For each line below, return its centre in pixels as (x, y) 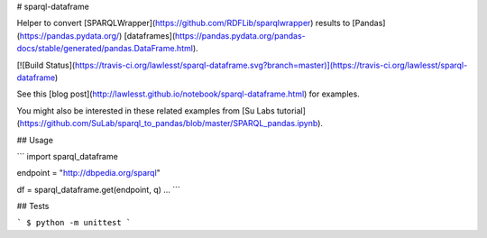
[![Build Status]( (46, 65)
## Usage (35, 140)
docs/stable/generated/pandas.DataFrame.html (105, 49)
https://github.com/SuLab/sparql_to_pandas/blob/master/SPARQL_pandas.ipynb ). (171, 124)
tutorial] (291, 110)
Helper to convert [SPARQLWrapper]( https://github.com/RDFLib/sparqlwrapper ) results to (184, 23)
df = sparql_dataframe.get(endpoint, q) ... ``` (98, 189)
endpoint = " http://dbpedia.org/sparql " (89, 173)
